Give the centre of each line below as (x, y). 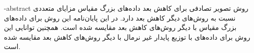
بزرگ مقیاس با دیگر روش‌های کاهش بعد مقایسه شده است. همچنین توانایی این (120, 27)
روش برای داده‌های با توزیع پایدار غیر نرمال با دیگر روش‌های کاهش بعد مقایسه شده (127, 37)
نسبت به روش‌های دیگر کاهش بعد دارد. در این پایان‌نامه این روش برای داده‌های (120, 17)
